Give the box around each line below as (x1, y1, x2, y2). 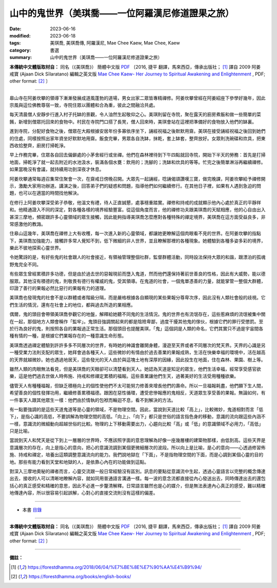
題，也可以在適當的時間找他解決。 (9, 190, 82, 196)
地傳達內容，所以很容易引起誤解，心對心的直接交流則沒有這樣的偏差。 (9, 490, 158, 496)
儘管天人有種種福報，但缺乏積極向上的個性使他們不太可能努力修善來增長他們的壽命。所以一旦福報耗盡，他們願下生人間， (9, 382, 266, 388)
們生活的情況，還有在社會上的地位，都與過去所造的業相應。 (9, 302, 135, 308)
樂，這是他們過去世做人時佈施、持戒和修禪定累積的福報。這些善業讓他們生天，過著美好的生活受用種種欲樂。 (9, 373, 239, 379)
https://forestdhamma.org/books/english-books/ (28, 573, 131, 579)
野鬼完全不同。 (9, 261, 41, 267)
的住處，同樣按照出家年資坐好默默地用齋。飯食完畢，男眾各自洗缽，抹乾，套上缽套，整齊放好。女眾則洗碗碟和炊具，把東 (9, 135, 266, 141)
